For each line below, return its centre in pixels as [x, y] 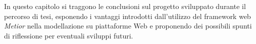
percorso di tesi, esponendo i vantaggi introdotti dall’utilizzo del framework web [127, 16]
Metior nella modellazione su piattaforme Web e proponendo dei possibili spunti [128, 26]
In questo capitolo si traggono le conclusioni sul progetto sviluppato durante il [125, 6]
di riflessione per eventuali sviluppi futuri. [69, 35]
